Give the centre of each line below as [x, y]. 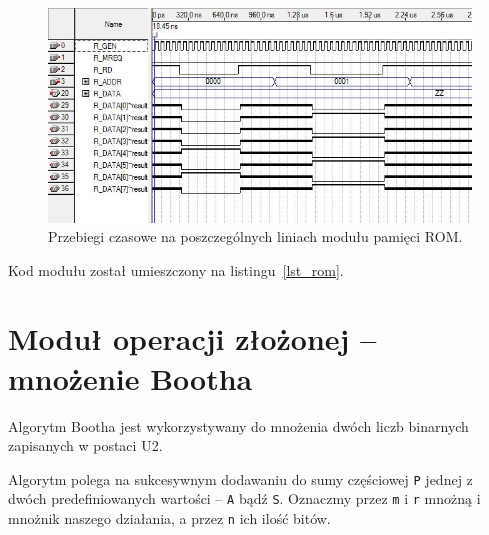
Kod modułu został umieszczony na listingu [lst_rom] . [176, 269]
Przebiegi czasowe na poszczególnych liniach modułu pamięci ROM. [255, 236]
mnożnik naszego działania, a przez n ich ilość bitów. [169, 518]
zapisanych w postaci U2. [85, 445]
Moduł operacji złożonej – [192, 338]
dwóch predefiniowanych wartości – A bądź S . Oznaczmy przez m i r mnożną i [244, 498]
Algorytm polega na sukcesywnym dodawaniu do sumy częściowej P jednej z [240, 478]
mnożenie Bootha [130, 377]
